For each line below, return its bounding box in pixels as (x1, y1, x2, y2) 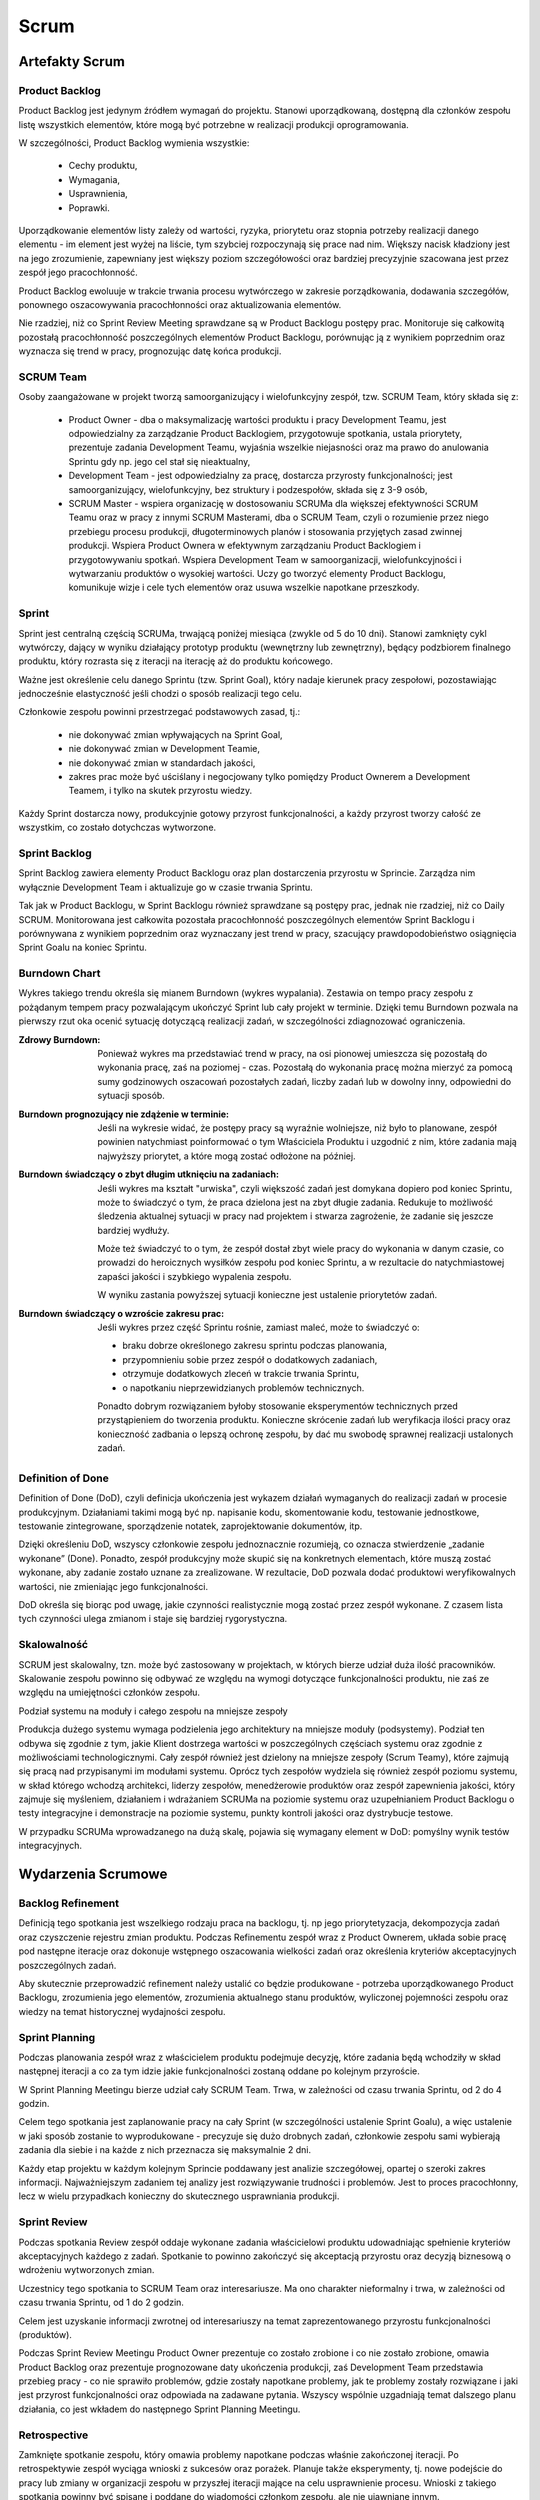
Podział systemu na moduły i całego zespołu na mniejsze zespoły (18, 1705, 289, 1717)
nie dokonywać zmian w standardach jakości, (68, 756, 256, 769)
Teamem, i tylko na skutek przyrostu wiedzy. (68, 785, 253, 797)
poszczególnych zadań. (18, 1959, 117, 1971)
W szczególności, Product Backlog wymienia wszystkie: (18, 137, 250, 149)
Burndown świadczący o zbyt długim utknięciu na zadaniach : (18, 1168, 280, 1180)
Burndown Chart (18, 966, 101, 980)
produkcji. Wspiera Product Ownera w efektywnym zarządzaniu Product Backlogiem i (68, 540, 422, 552)
